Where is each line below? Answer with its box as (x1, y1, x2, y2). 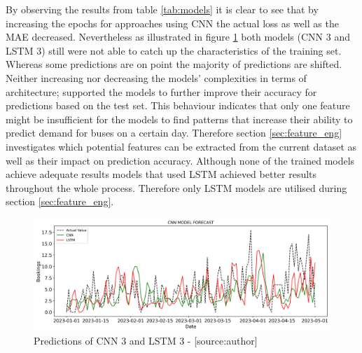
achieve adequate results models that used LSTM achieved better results (6, 167, 317, 181)
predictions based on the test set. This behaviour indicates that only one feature (6, 98, 350, 113)
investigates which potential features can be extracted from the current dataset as (6, 139, 357, 153)
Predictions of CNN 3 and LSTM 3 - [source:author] (34, 333, 258, 348)
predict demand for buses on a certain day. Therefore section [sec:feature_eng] (6, 125, 342, 140)
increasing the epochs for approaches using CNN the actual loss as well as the (6, 15, 339, 30)
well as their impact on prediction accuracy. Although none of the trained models (6, 153, 355, 167)
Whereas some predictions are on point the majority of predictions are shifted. (6, 57, 342, 71)
